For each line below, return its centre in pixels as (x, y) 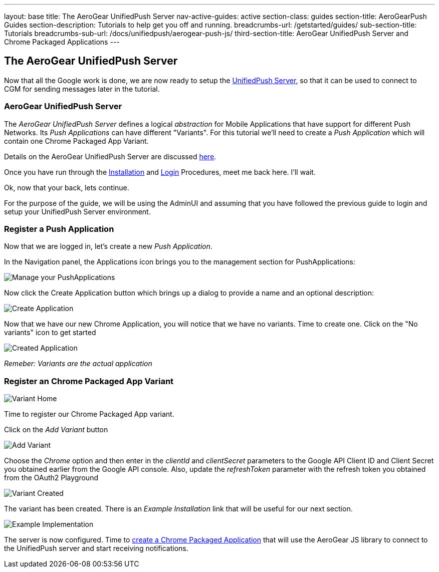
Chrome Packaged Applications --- (62, 42)
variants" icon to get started (50, 333)
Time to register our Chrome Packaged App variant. (89, 414)
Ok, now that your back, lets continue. (67, 187)
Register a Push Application (59, 229)
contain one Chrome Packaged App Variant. (76, 141)
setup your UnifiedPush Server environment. (77, 211)
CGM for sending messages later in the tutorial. (82, 89)
